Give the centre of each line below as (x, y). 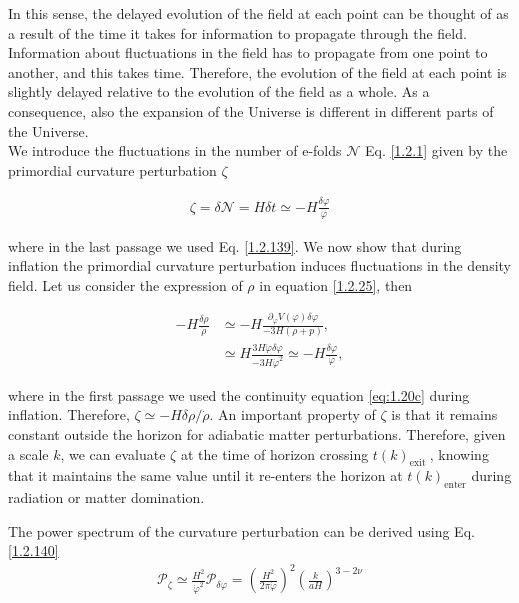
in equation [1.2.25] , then (336, 284)
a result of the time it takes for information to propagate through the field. (237, 32)
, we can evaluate (113, 453)
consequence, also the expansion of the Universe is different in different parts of (251, 110)
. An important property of (292, 414)
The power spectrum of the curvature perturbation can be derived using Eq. (241, 530)
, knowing (459, 453)
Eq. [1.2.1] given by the (436, 150)
